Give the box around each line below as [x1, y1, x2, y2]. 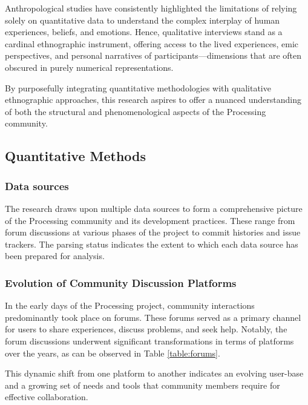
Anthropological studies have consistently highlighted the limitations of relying [5, 2, 297, 14]
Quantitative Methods [5, 147, 146, 165]
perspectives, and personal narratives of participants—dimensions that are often [5, 49, 302, 62]
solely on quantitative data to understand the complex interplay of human [5, 13, 280, 26]
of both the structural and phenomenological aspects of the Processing [5, 105, 266, 117]
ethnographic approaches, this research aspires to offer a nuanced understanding [5, 93, 301, 106]
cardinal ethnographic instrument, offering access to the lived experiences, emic [5, 37, 299, 50]
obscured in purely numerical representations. [5, 61, 174, 73]
